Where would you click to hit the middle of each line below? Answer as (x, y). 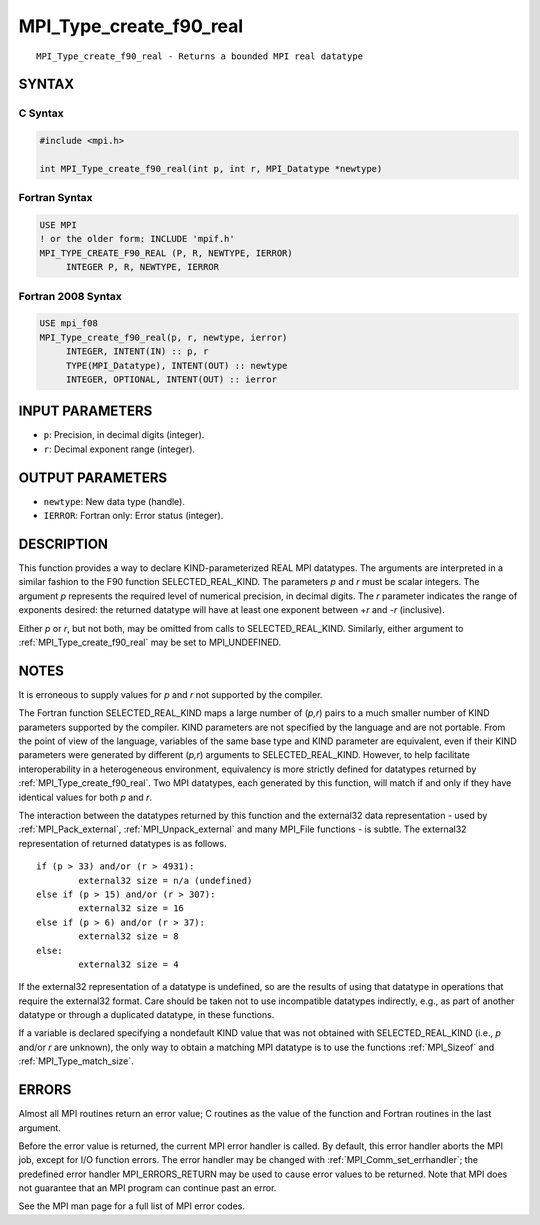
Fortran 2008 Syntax (70, 296)
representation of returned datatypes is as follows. (122, 843)
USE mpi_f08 (69, 323)
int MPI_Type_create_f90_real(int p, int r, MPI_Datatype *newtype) (211, 168)
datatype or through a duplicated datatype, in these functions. (146, 1015)
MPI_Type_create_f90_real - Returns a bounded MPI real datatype (200, 56)
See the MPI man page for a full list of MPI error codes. (131, 1206)
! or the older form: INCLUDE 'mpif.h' (137, 239)
